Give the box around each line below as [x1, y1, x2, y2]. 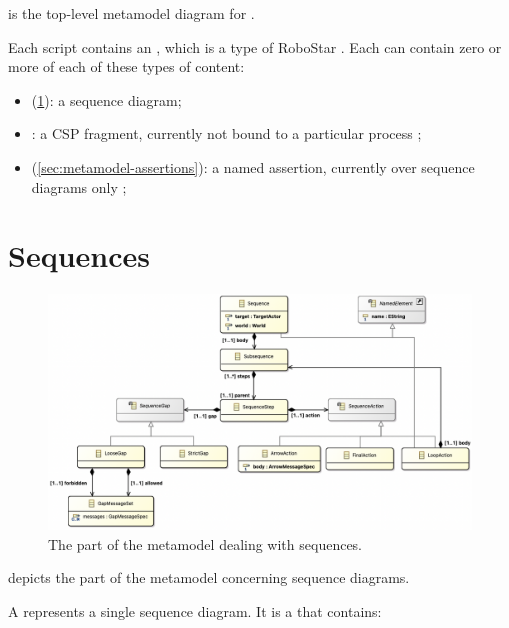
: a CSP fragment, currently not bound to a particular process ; [31, 123, 422, 144]
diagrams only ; [31, 176, 127, 197]
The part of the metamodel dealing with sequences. [48, 533, 363, 554]
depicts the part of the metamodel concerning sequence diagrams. [8, 567, 410, 588]
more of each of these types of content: [8, 56, 245, 77]
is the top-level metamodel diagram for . [8, 3, 255, 23]
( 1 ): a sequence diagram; [31, 89, 182, 110]
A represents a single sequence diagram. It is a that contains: [8, 601, 382, 622]
